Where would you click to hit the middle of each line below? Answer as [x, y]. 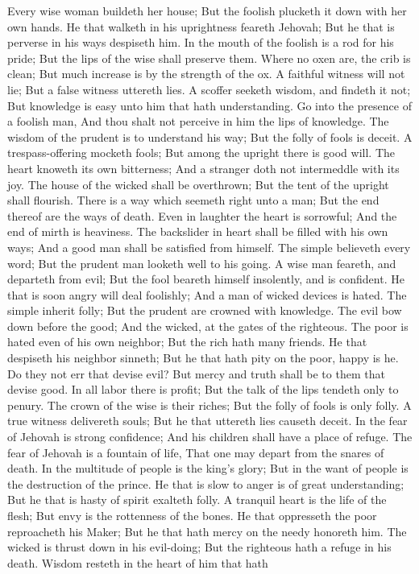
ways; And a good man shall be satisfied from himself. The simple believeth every [209, 247]
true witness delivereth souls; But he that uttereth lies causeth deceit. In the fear [207, 421]
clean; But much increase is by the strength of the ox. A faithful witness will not [206, 74]
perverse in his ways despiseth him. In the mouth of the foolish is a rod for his [201, 42]
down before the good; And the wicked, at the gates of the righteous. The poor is [208, 326]
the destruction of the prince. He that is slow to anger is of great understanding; [206, 483]
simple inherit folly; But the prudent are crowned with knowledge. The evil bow [205, 310]
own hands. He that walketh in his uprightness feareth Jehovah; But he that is [201, 26]
